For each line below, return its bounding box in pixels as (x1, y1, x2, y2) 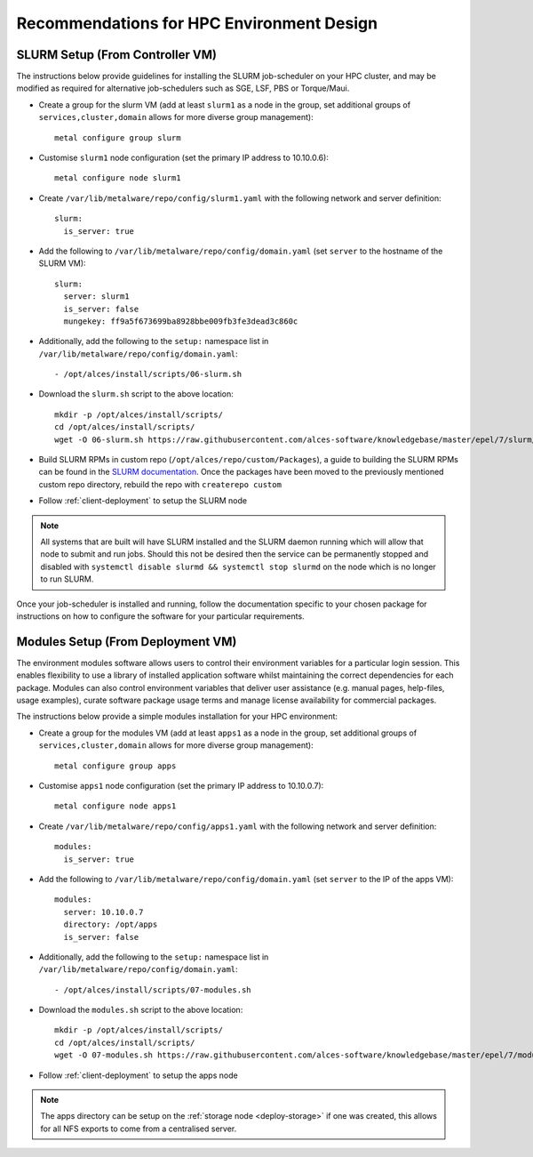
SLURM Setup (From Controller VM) (16, 47, 218, 62)
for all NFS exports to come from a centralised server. (40, 1123, 237, 1134)
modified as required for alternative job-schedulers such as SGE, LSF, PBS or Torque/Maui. (16, 83, 350, 93)
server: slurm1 (63, 292, 130, 301)
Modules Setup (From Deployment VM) (16, 634, 237, 649)
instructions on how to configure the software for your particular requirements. (16, 610, 306, 622)
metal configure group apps (54, 760, 177, 771)
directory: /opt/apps (63, 920, 158, 929)
